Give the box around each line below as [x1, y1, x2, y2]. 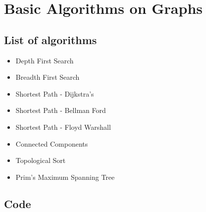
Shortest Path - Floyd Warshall [15, 121, 111, 132]
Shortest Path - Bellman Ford [15, 105, 106, 115]
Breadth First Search [15, 72, 80, 82]
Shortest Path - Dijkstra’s [15, 88, 94, 99]
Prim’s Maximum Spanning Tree [15, 171, 115, 182]
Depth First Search [15, 55, 74, 65]
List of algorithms [4, 32, 97, 47]
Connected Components [15, 138, 88, 149]
